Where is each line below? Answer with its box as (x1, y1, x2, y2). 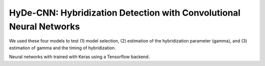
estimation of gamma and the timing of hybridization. (9, 44, 116, 51)
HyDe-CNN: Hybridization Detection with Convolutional (9, 7, 240, 18)
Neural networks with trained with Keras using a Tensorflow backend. (9, 54, 150, 60)
